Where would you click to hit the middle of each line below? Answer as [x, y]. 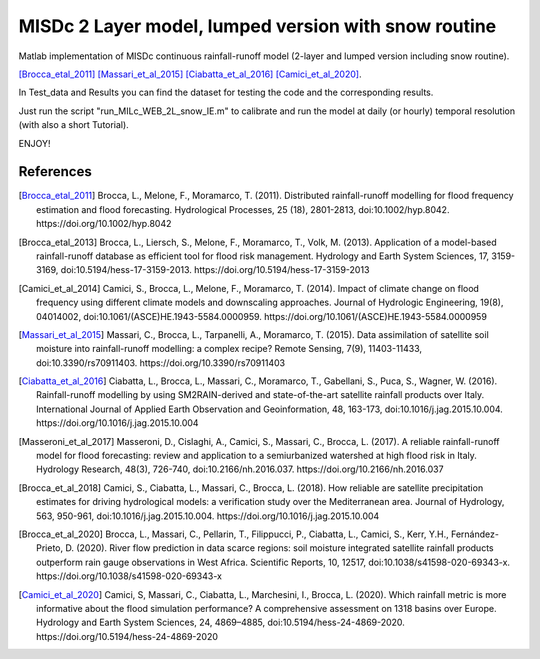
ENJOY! [34, 143]
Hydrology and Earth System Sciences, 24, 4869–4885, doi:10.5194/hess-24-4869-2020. [220, 622]
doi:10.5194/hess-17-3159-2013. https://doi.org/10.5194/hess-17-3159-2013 [215, 270]
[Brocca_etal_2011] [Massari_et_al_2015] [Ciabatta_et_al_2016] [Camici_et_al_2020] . [190, 74]
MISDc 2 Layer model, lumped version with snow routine [257, 26]
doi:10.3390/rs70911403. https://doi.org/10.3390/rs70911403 [160, 362]
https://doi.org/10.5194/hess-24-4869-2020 [127, 636]
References [55, 171]
